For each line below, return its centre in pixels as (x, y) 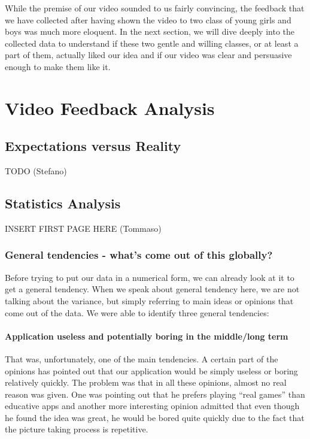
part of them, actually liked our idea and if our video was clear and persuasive (148, 55)
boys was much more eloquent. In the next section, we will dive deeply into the (150, 31)
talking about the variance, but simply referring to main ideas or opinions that (149, 300)
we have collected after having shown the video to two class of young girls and (148, 19)
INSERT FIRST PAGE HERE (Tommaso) (83, 228)
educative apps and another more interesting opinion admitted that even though (152, 406)
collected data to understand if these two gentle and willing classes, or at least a (152, 43)
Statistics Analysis (63, 203)
